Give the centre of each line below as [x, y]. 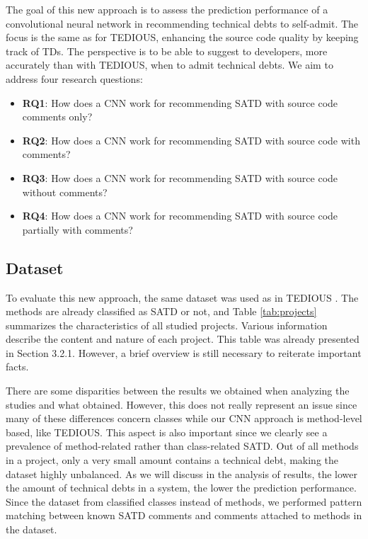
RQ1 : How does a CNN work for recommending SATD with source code [180, 102]
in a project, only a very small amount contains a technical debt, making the [172, 460]
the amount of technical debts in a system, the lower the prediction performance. [181, 488]
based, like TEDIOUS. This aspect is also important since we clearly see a [167, 432]
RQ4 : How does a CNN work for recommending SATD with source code [180, 216]
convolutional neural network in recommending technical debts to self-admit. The [182, 23]
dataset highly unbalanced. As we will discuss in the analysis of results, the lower [182, 473]
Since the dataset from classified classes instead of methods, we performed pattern [184, 501]
